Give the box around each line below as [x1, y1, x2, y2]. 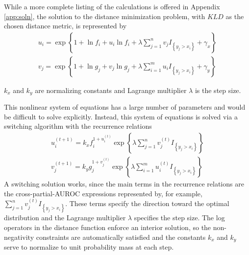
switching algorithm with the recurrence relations [4, 121, 152, 131]
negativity [4, 232, 34, 242]
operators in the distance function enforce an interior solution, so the [4, 222, 211, 232]
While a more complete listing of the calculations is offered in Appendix [4, 1, 220, 11]
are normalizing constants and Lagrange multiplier [35, 85, 187, 95]
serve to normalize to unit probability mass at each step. [4, 241, 174, 252]
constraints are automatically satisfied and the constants [36, 232, 206, 242]
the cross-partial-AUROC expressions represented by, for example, [4, 188, 202, 198]
